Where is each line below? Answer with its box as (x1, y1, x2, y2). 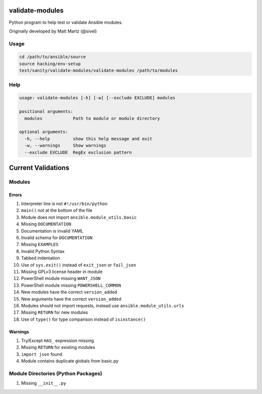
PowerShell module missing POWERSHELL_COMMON (21, 282, 121, 288)
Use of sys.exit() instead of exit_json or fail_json (21, 262, 136, 268)
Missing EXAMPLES (21, 241, 59, 247)
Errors (9, 192, 22, 198)
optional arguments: (19, 129, 68, 135)
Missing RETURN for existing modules (21, 344, 96, 350)
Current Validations (9, 163, 70, 172)
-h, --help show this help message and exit (24, 136, 152, 141)
